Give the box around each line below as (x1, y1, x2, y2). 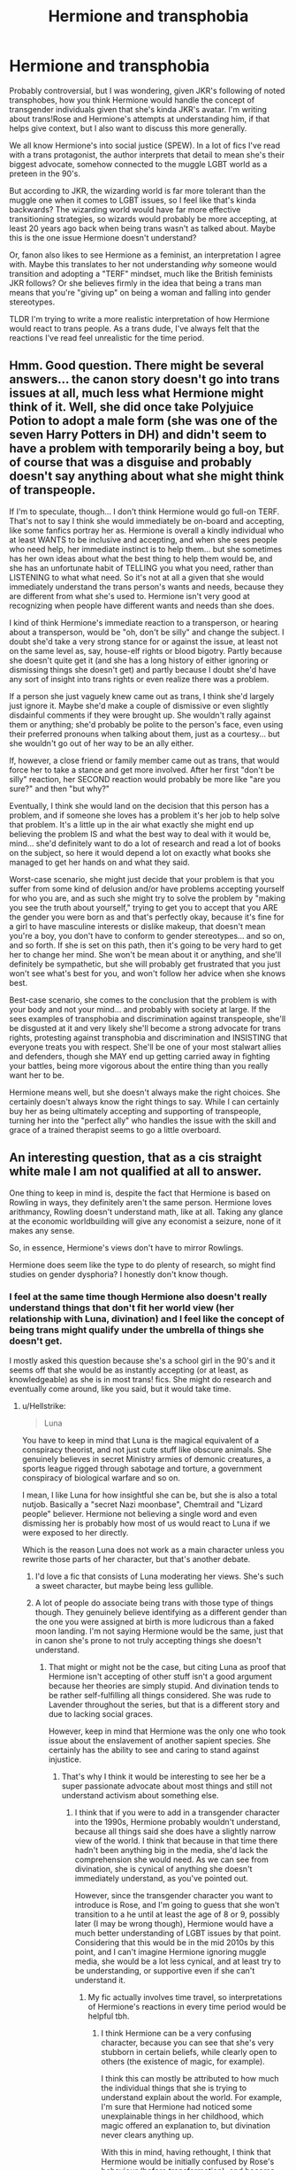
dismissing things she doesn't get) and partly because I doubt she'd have (9, 664, 277, 674)
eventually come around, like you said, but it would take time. (9, 1383, 231, 1394)
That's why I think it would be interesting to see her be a (61, 1771, 267, 1781)
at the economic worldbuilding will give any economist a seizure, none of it (9, 1215, 281, 1227)
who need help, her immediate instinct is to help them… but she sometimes (9, 543, 283, 554)
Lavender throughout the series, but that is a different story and (48, 1699, 280, 1710)
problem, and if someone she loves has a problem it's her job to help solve (9, 810, 281, 820)
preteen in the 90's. (9, 168, 81, 179)
